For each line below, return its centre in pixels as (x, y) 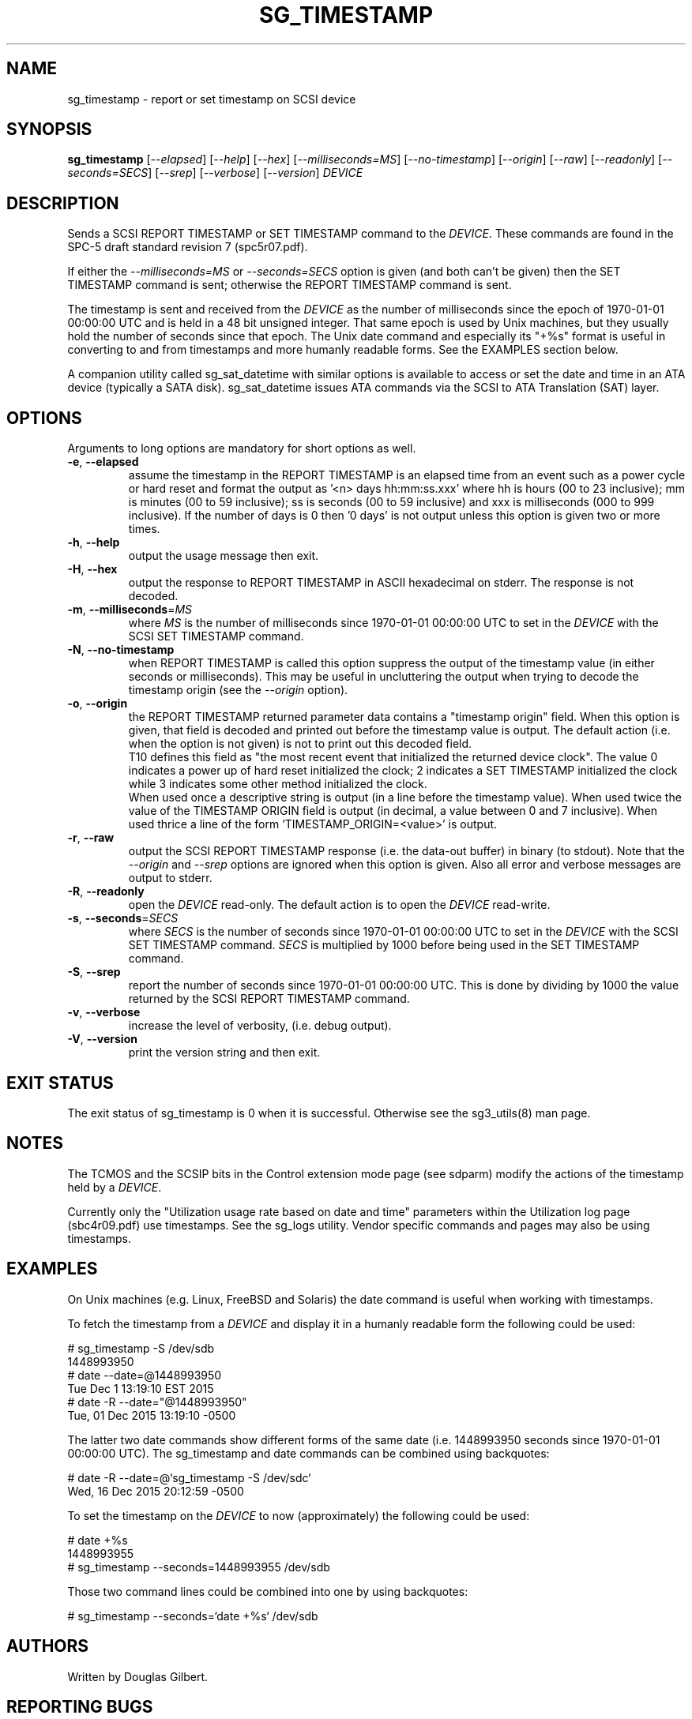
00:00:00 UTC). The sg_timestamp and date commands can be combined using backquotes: (308, 1453)
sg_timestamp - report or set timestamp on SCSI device (212, 99)
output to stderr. (170, 878)
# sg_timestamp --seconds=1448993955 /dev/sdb (199, 1567)
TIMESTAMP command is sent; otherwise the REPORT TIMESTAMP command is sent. (290, 285)
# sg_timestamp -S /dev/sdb (141, 1348)
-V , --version (102, 1039)
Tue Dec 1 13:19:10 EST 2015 (141, 1388)
